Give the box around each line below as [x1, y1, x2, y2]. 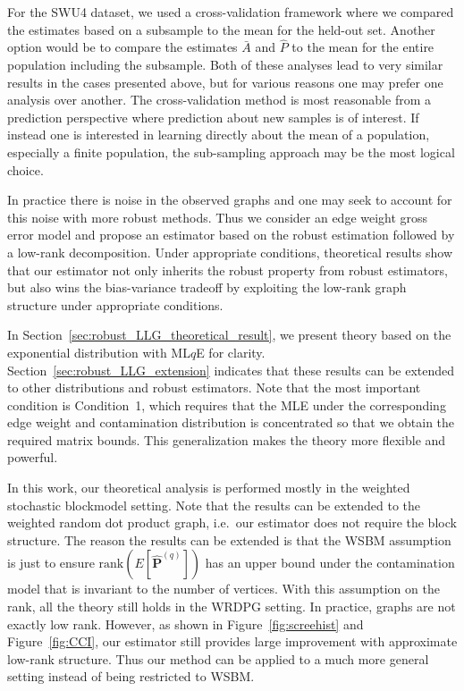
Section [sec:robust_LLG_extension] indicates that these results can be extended [7, 360, 455, 379]
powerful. [7, 448, 58, 467]
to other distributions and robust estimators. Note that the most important [7, 378, 421, 397]
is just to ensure [7, 553, 95, 572]
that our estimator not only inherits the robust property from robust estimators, [7, 260, 448, 279]
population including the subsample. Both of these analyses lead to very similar [7, 55, 443, 73]
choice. [7, 160, 44, 179]
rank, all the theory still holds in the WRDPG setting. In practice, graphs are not [7, 597, 456, 616]
